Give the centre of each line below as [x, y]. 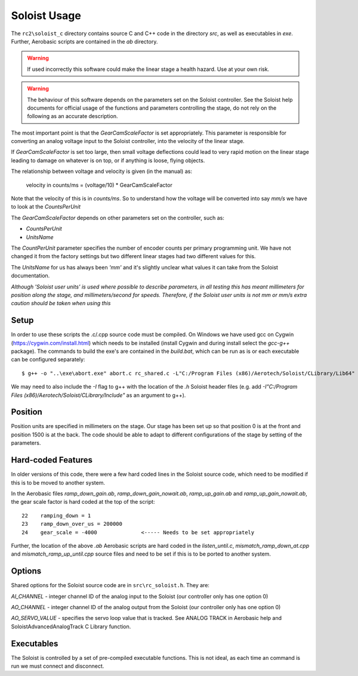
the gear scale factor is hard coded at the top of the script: [83, 502]
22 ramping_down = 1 [56, 515]
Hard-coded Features [52, 460]
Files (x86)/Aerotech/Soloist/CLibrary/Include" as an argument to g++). [98, 395]
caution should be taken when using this [61, 303]
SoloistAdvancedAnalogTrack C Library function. [71, 627]
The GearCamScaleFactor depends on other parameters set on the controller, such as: [118, 218]
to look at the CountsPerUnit [46, 207]
